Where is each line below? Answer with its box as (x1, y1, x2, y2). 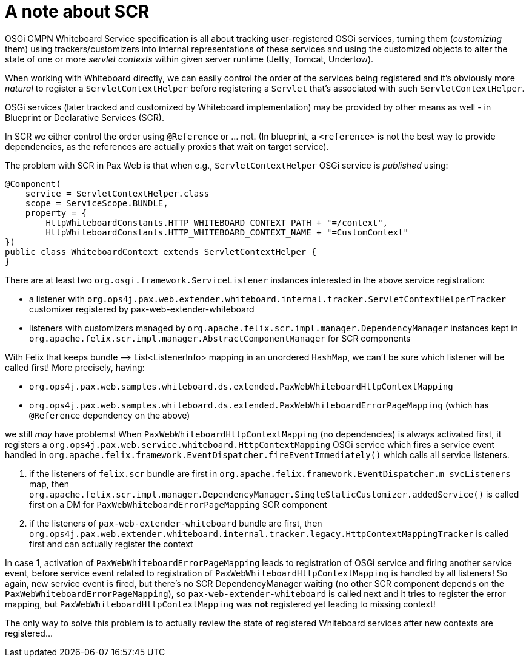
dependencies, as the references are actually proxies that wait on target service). (5, 141, 329, 152)
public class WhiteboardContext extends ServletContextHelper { (5, 246, 317, 257)
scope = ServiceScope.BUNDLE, (25, 198, 168, 208)
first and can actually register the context (29, 538, 193, 549)
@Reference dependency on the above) (29, 410, 190, 421)
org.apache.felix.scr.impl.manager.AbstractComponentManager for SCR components (29, 333, 411, 343)
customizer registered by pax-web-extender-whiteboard (29, 303, 255, 314)
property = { (25, 208, 87, 218)
